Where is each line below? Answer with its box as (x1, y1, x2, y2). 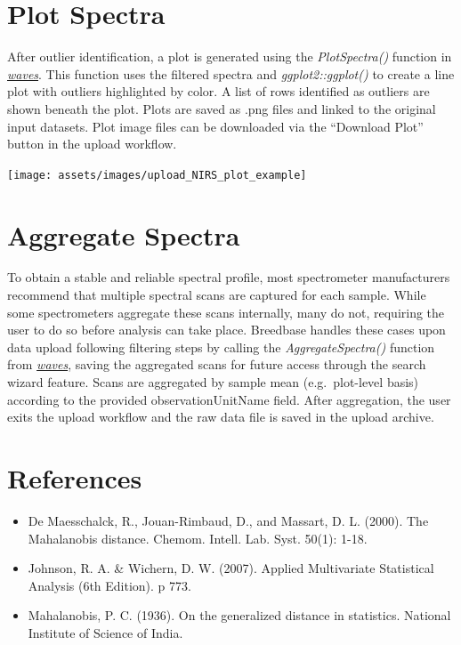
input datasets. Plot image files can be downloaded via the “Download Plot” (7, 117, 424, 135)
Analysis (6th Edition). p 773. (28, 576, 191, 594)
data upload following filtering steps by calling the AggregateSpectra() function (7, 337, 435, 356)
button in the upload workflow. (7, 134, 177, 153)
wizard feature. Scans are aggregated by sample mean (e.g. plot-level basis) (7, 373, 419, 391)
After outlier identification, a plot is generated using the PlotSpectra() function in (7, 47, 452, 66)
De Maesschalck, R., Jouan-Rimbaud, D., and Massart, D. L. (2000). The (28, 511, 429, 529)
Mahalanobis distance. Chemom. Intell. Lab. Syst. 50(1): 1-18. (28, 528, 368, 547)
